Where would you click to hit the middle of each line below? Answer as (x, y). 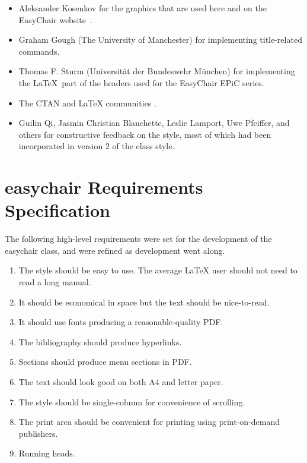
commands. (39, 51)
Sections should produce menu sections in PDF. (105, 362)
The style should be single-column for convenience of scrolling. (132, 401)
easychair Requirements (104, 187)
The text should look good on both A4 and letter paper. (121, 382)
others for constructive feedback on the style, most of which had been (145, 134)
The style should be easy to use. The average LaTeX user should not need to (158, 270)
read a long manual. (55, 282)
